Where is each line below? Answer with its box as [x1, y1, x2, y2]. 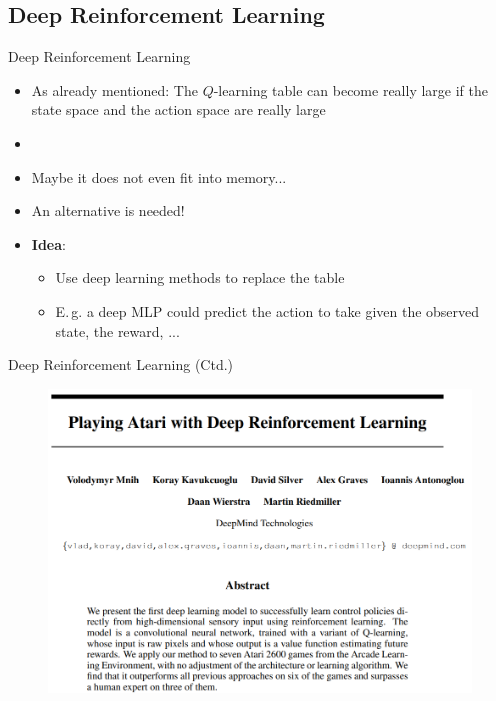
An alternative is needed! [31, 200, 185, 221]
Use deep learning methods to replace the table [55, 267, 345, 288]
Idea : [31, 233, 66, 254]
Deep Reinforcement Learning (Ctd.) [8, 354, 234, 375]
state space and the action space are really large [31, 99, 326, 120]
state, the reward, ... [55, 320, 180, 341]
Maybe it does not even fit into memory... [31, 166, 287, 187]
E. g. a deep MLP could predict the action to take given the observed [55, 300, 480, 321]
